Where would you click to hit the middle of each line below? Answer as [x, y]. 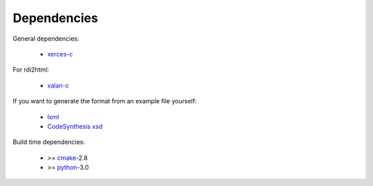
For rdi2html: [31, 70]
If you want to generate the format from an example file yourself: [105, 101]
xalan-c [58, 85]
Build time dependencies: [49, 142]
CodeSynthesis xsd [75, 126]
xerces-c [60, 54]
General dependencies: [46, 39]
